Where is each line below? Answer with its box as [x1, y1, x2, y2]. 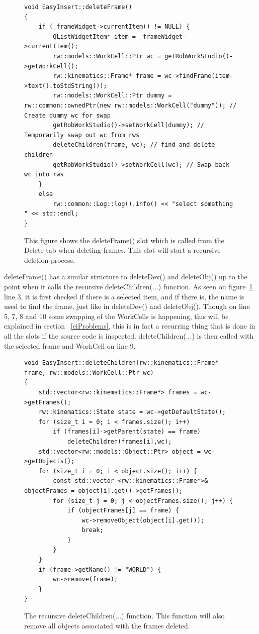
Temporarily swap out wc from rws [24, 131, 140, 139]
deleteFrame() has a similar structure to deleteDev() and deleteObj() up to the [4, 271, 247, 282]
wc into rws [24, 171, 64, 178]
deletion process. [24, 254, 75, 265]
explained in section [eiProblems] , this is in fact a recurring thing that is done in [4, 321, 255, 331]
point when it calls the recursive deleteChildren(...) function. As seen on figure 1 [4, 281, 253, 292]
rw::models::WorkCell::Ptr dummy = [53, 92, 172, 99]
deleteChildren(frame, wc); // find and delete [53, 141, 215, 149]
